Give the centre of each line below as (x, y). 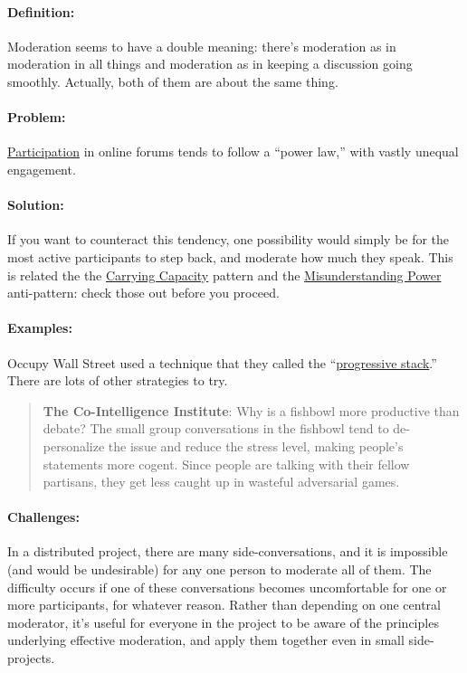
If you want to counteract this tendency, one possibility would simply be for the (229, 239)
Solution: (36, 205)
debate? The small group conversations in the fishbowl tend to (216, 428)
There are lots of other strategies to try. (118, 380)
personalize (74, 446)
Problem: (37, 117)
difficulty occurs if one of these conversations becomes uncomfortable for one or (227, 587)
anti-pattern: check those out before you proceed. (143, 293)
